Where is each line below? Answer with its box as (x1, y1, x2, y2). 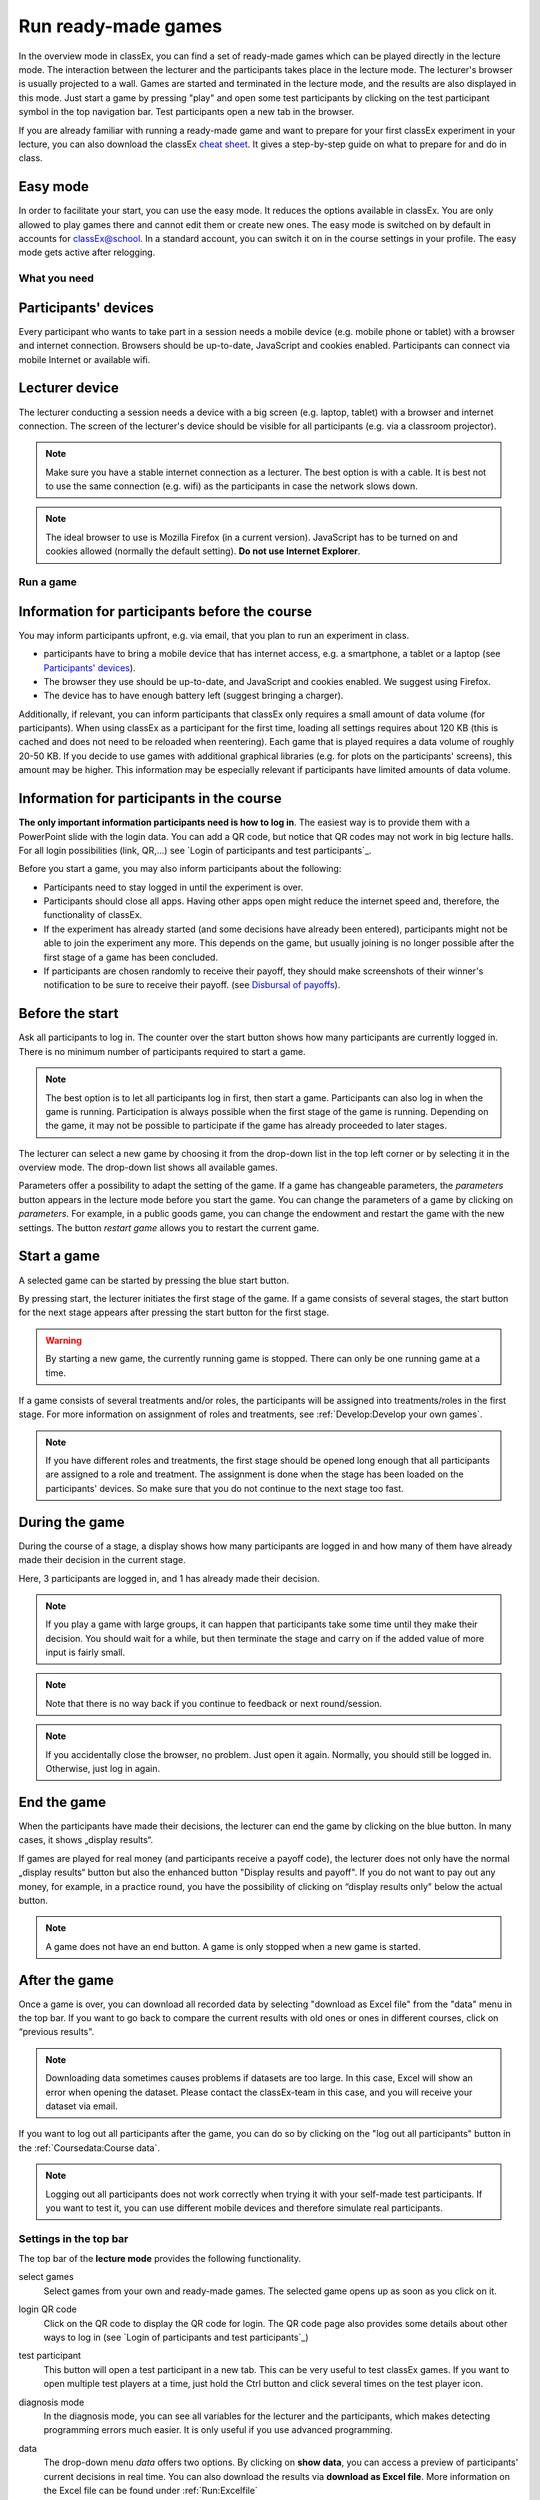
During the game (18, 1513, 125, 1530)
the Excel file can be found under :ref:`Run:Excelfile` (43, 2484, 259, 2496)
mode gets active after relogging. (18, 246, 156, 259)
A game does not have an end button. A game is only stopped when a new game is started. (45, 1940, 421, 1952)
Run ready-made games (18, 15, 223, 37)
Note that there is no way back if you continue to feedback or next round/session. (45, 1697, 383, 1709)
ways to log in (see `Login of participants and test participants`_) (43, 2331, 309, 2343)
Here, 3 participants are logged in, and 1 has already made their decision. (18, 1572, 320, 1584)
